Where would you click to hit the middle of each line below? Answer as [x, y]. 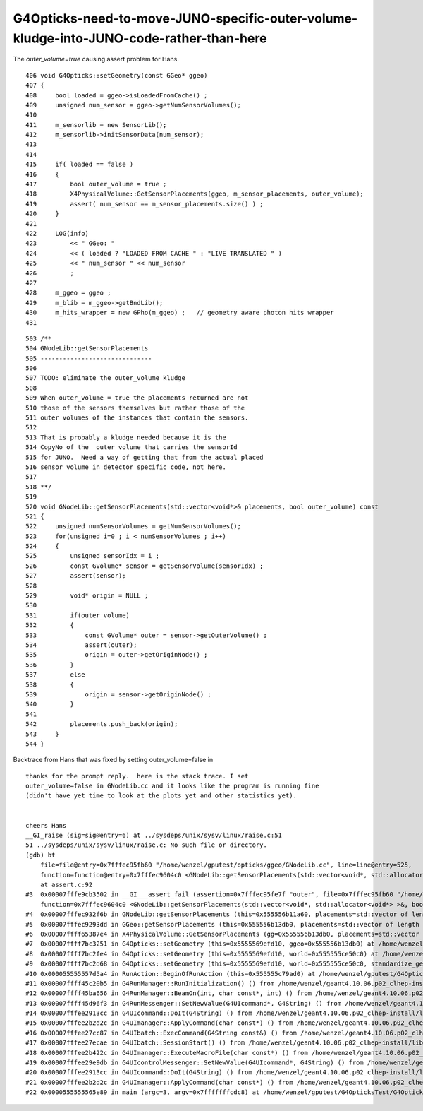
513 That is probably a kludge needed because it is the [126, 437]
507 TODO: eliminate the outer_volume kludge [106, 378]
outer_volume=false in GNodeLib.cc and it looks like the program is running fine [172, 786]
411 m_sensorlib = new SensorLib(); [96, 125]
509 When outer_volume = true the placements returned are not [137, 398]
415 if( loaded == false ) [80, 165]
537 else [55, 675]
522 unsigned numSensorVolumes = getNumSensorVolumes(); [133, 527]
